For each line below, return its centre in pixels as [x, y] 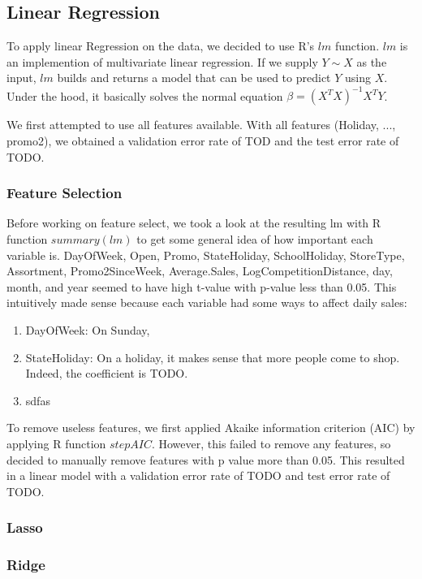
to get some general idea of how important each [255, 239]
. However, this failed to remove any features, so [271, 444]
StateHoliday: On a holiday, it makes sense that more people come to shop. [213, 357]
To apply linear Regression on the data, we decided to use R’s [161, 46]
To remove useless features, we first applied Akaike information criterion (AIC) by [211, 428]
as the [372, 61]
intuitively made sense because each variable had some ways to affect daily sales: [207, 302]
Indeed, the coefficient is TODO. [107, 373]
